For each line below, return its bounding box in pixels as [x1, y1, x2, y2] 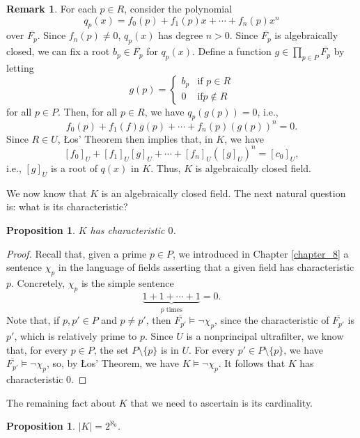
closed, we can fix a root [6, 44, 110, 58]
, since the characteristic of [214, 313, 329, 327]
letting [6, 60, 34, 75]
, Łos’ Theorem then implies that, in [57, 131, 213, 146]
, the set [93, 342, 129, 357]
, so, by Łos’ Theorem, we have [46, 356, 180, 370]
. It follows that [218, 356, 285, 370]
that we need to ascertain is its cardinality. [130, 395, 313, 409]
